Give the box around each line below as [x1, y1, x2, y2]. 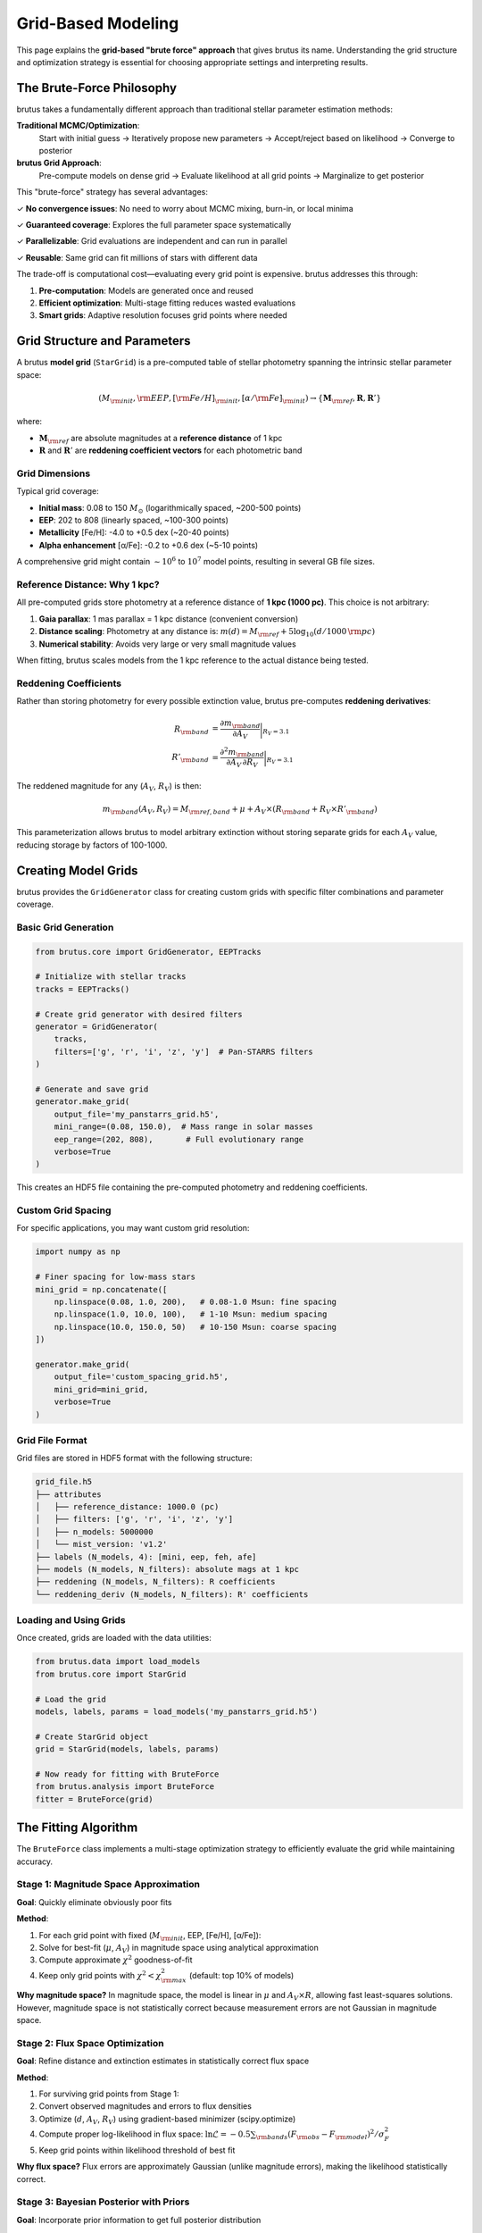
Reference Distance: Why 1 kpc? [16, 578, 160, 590]
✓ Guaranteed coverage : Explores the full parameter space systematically [16, 219, 292, 230]
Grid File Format [16, 1434, 88, 1446]
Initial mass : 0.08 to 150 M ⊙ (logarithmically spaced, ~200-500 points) [38, 502, 302, 515]
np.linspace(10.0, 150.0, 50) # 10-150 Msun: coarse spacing [54, 1322, 337, 1332]
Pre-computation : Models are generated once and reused [38, 285, 253, 296]
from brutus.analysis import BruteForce [35, 1782, 214, 1792]
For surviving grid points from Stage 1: [38, 2088, 179, 2099]
